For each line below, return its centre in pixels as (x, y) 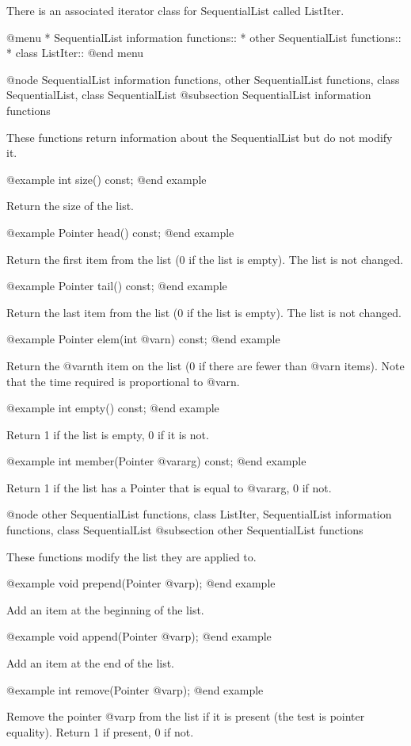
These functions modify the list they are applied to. (131, 556)
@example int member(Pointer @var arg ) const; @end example (156, 461)
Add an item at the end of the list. (91, 663)
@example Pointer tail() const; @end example (117, 286)
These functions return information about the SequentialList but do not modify (200, 137)
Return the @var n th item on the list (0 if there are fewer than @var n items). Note (205, 365)
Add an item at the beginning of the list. (105, 609)
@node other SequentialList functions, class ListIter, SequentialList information (199, 514)
